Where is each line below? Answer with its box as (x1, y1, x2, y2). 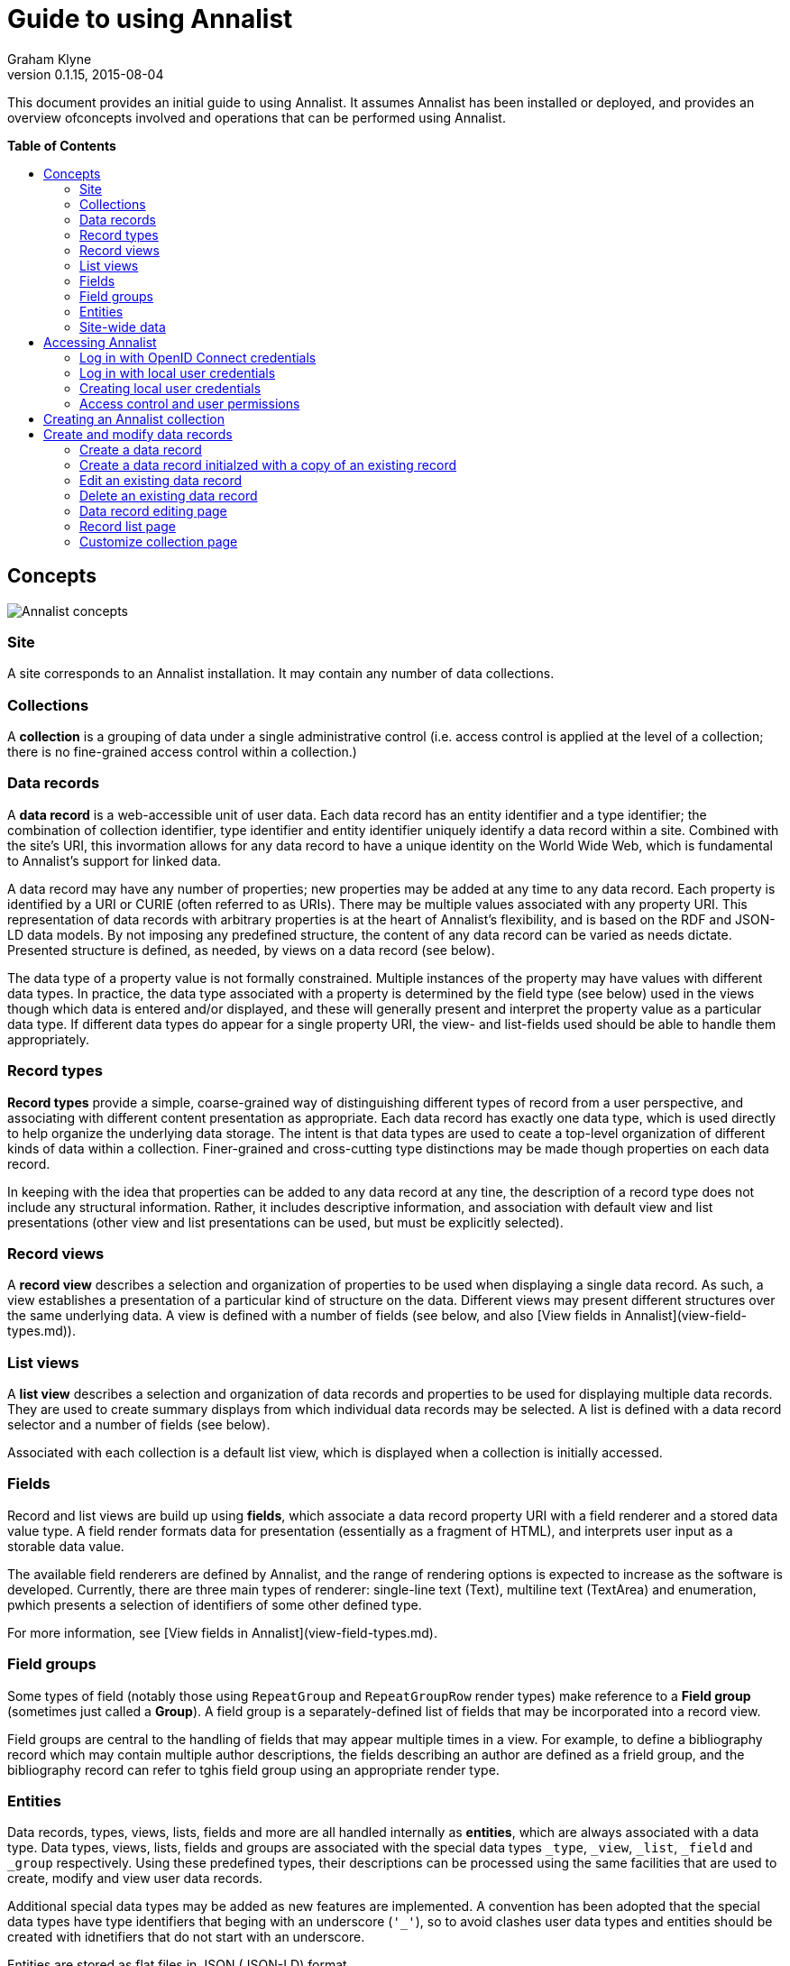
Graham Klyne (7, 51, 92, 67)
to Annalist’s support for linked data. (7, 852, 222, 868)
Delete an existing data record (79, 487, 258, 503)
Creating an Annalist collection (43, 410, 225, 427)
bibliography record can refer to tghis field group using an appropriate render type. (7, 1761, 500, 1778)
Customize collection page (79, 533, 238, 549)
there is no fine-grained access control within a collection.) (7, 744, 357, 760)
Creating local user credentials (79, 380, 262, 396)
